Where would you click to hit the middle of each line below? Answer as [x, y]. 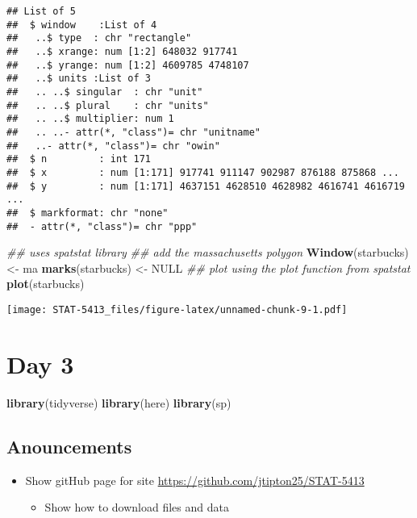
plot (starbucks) [46, 284]
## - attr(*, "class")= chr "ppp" [102, 226]
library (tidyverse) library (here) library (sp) [119, 402]
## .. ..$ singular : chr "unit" [105, 92]
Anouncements [69, 446]
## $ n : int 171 [79, 159]
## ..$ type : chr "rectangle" [99, 38]
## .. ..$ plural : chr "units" [108, 105]
